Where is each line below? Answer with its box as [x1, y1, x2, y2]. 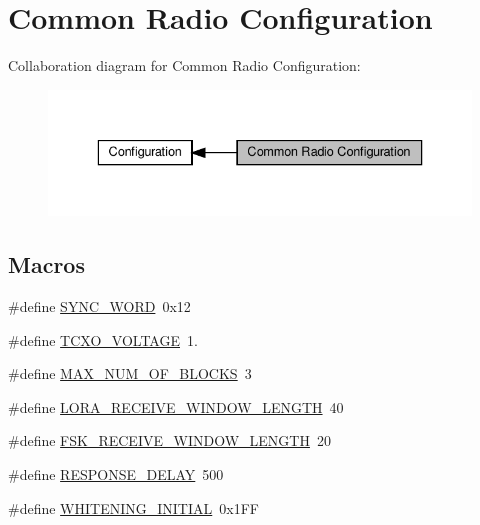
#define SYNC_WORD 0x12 [8, 296, 191, 317]
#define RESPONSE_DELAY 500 [8, 464, 224, 485]
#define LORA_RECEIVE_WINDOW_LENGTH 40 [8, 396, 344, 417]
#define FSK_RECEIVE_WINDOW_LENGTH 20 [8, 430, 331, 451]
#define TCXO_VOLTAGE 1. [8, 329, 198, 350]
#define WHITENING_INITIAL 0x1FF [8, 497, 259, 518]
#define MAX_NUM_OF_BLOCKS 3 [8, 363, 252, 384]
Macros [8, 249, 85, 280]
